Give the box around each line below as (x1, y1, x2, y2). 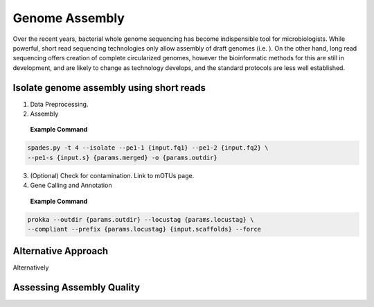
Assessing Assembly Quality (12, 281, 141, 294)
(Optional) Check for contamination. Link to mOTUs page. (30, 171, 195, 179)
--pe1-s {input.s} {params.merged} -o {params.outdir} (27, 153, 217, 161)
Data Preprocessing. (30, 100, 89, 108)
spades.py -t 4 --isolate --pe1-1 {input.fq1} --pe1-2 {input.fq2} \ (27, 144, 269, 152)
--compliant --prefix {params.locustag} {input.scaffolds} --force (27, 225, 262, 233)
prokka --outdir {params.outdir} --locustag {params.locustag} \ (27, 216, 254, 223)
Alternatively (12, 263, 49, 272)
